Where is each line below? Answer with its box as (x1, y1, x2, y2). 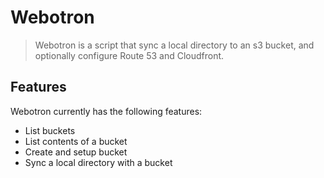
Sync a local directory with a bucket (24, 156, 173, 168)
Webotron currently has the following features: (10, 105, 203, 117)
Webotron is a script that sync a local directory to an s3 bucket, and (34, 39, 315, 51)
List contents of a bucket (24, 135, 128, 147)
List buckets (24, 124, 76, 136)
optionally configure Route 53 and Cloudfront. (34, 49, 225, 61)
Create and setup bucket (24, 146, 128, 158)
